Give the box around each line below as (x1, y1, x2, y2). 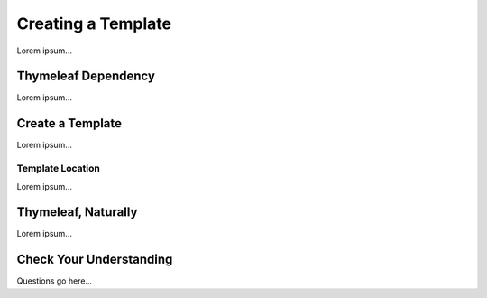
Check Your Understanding (16, 252, 173, 267)
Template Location (16, 163, 101, 175)
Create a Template (16, 116, 122, 131)
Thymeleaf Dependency (16, 69, 155, 84)
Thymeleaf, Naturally (16, 204, 138, 220)
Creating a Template (16, 14, 172, 33)
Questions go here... (16, 275, 93, 286)
